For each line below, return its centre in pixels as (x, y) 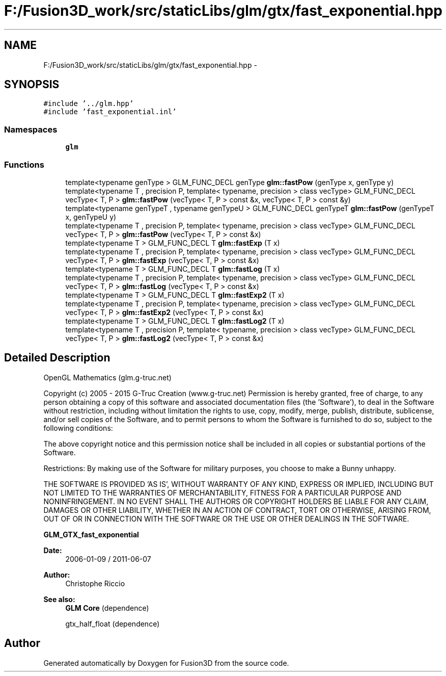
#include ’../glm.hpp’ (89, 104)
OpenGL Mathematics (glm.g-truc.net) (107, 377)
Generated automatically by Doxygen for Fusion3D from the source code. (166, 663)
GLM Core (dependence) (107, 608)
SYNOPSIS (32, 85)
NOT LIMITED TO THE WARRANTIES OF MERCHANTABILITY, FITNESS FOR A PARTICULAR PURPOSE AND (222, 492)
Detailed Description (57, 358)
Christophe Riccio (95, 583)
